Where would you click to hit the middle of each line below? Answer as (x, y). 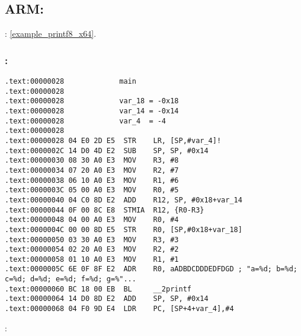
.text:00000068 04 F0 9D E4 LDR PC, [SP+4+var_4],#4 (119, 309)
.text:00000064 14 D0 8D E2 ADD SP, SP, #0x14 (107, 299)
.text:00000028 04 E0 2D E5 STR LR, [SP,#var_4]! (113, 140)
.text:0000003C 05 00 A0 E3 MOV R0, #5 (92, 190)
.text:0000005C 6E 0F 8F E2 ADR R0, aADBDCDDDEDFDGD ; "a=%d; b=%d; (151, 269)
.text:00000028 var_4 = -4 (86, 121)
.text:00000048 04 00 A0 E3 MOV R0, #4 (92, 220)
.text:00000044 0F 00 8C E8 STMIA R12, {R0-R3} (105, 210)
